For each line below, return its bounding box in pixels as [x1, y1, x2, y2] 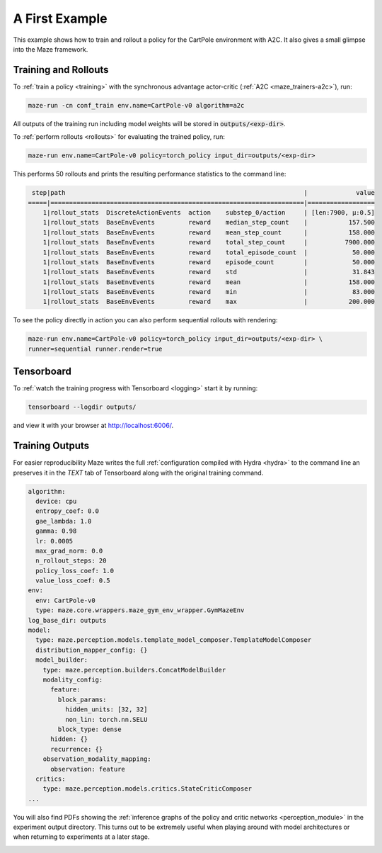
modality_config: [42, 675, 103, 684]
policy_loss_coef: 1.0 [35, 567, 115, 575]
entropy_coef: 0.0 [35, 507, 99, 515]
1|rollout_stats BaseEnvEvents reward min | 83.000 [42, 288, 375, 296]
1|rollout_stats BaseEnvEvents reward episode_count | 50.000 [42, 258, 375, 266]
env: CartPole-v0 [35, 596, 95, 604]
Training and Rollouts [13, 64, 109, 76]
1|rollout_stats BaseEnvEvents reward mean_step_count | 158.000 [42, 228, 375, 237]
